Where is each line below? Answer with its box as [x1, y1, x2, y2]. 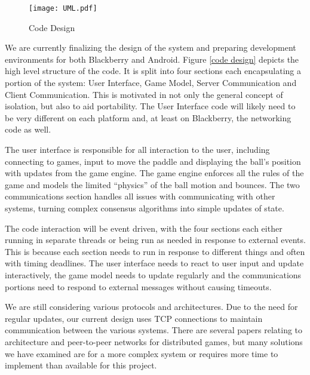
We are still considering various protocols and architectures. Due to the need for [5, 300, 298, 313]
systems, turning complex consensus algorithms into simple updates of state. [5, 201, 284, 214]
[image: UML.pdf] [29, 4, 97, 13]
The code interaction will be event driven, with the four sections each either [5, 222, 283, 234]
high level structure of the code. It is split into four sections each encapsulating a [5, 64, 302, 77]
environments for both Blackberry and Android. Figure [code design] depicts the [5, 53, 299, 65]
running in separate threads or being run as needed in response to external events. [5, 233, 306, 246]
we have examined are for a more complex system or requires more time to [5, 347, 278, 359]
